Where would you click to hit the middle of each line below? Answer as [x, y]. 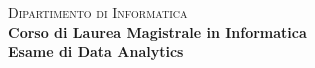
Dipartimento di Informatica [98, 12]
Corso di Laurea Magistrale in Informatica [157, 31]
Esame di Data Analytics [96, 51]
